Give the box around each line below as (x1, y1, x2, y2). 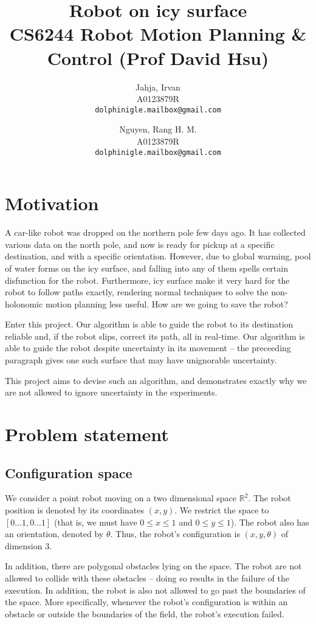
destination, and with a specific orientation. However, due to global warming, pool (5, 250, 311, 262)
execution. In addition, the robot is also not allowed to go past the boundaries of (5, 583, 306, 596)
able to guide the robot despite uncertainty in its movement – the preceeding (5, 341, 291, 354)
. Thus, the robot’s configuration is (110, 527, 240, 540)
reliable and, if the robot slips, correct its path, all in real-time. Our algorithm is (5, 329, 305, 342)
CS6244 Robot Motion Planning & (9, 21, 307, 46)
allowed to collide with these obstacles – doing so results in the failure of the (5, 571, 289, 584)
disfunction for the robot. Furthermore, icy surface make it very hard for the (5, 273, 290, 286)
